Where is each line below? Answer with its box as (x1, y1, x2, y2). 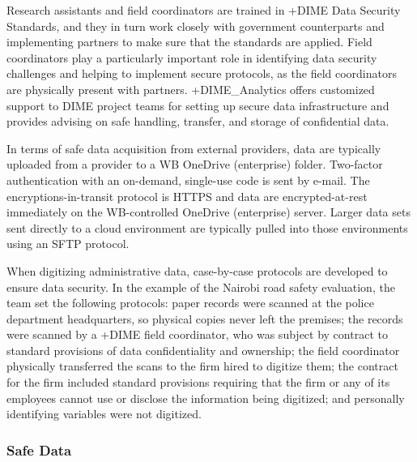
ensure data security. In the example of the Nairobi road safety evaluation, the (6, 278, 395, 295)
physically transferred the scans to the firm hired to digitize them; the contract (6, 357, 398, 374)
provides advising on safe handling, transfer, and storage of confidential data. (6, 113, 389, 130)
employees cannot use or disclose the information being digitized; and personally (6, 389, 405, 406)
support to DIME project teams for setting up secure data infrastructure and (6, 96, 389, 113)
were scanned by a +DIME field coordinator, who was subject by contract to (6, 326, 388, 343)
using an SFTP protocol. (6, 235, 130, 252)
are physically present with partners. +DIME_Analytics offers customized (6, 80, 375, 97)
